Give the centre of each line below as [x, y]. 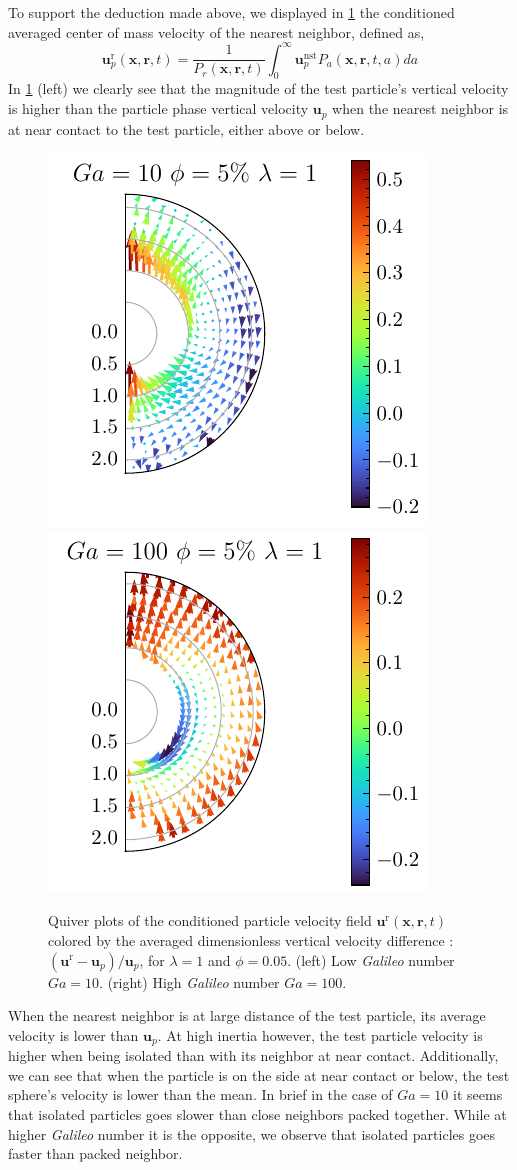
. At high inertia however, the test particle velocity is [320, 1034]
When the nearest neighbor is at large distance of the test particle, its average [247, 1015]
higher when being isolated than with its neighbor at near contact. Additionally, [253, 1055]
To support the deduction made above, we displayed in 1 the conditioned [231, 12]
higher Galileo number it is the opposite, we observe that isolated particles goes [252, 1133]
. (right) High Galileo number [189, 981]
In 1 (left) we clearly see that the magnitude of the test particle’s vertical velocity [258, 88]
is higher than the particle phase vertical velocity [158, 108]
